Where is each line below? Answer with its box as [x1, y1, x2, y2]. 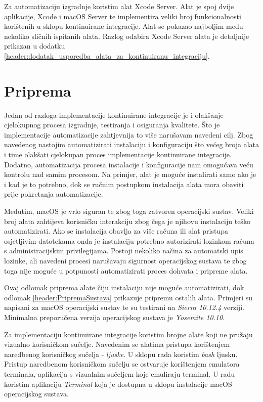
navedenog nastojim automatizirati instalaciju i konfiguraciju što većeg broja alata [4, 139, 259, 150]
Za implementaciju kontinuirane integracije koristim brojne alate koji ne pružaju [4, 329, 253, 339]
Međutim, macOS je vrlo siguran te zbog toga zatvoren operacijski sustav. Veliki [4, 206, 254, 216]
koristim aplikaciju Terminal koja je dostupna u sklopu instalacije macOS [4, 378, 232, 389]
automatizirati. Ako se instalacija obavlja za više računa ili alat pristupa [4, 226, 229, 236]
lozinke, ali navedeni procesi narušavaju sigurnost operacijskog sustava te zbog [4, 255, 247, 265]
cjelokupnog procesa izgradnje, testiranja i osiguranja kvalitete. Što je [4, 119, 220, 130]
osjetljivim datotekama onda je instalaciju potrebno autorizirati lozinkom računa [4, 235, 254, 246]
